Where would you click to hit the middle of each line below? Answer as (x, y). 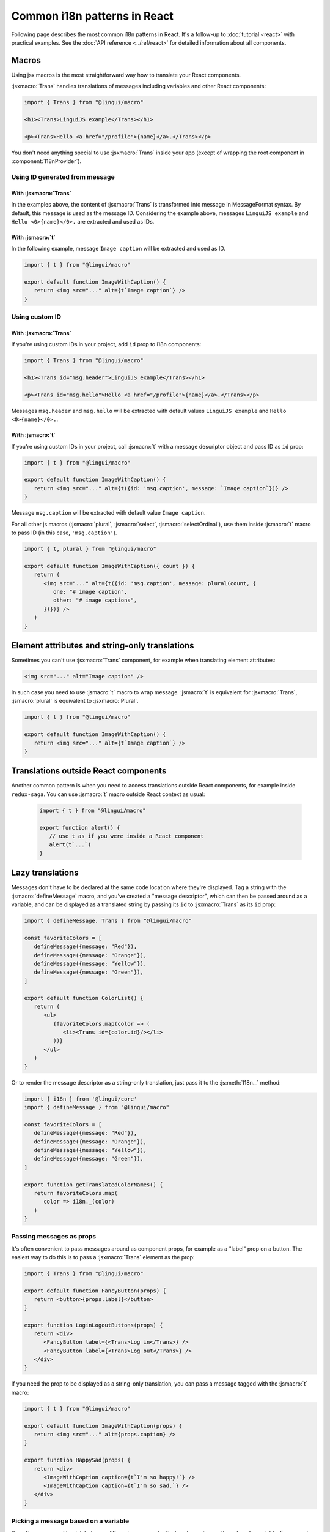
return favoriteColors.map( (76, 1193)
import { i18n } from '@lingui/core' (81, 1099)
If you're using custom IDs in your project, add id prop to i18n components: (106, 344)
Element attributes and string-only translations (103, 646)
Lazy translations (45, 873)
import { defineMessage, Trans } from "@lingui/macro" (108, 921)
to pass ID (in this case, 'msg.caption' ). (64, 533)
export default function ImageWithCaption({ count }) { (110, 566)
